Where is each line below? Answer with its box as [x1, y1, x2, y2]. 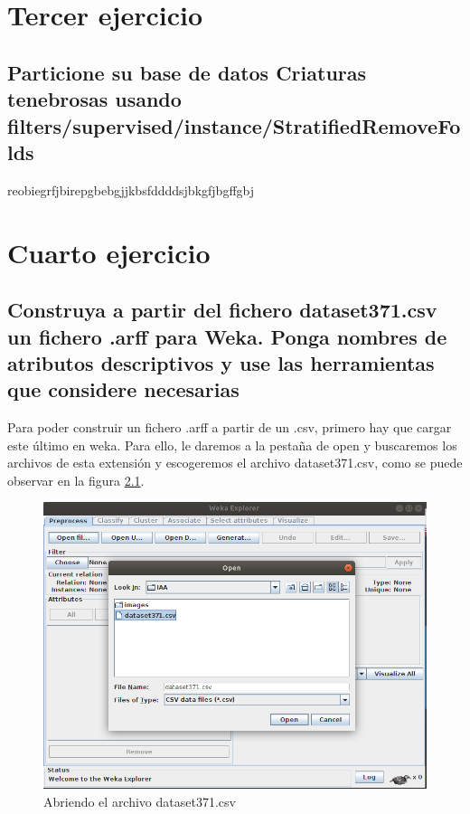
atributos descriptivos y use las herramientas [7, 348, 435, 376]
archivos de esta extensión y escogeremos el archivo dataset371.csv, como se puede [7, 453, 463, 472]
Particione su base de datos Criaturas [7, 58, 367, 86]
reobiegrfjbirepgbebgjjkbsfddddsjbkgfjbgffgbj [7, 180, 255, 199]
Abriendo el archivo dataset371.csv [43, 791, 236, 810]
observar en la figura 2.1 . [7, 470, 145, 489]
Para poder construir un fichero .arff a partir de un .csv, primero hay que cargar [7, 418, 452, 437]
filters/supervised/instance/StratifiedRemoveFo [7, 111, 461, 139]
